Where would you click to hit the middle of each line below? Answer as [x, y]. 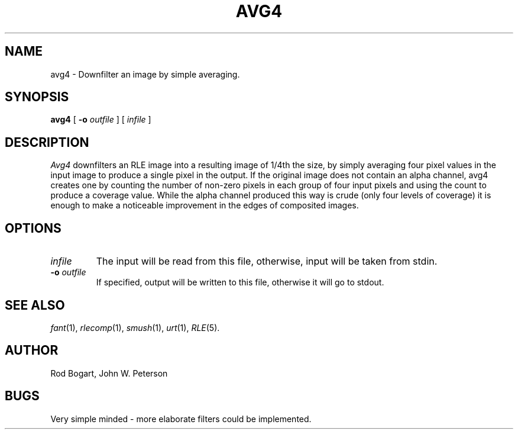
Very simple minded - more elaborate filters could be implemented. [181, 419]
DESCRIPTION [47, 142]
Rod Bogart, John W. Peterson [109, 373]
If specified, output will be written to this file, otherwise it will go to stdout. [240, 282]
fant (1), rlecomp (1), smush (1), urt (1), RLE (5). [135, 327]
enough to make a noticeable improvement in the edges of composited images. [205, 205]
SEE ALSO [35, 305]
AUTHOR [32, 351]
